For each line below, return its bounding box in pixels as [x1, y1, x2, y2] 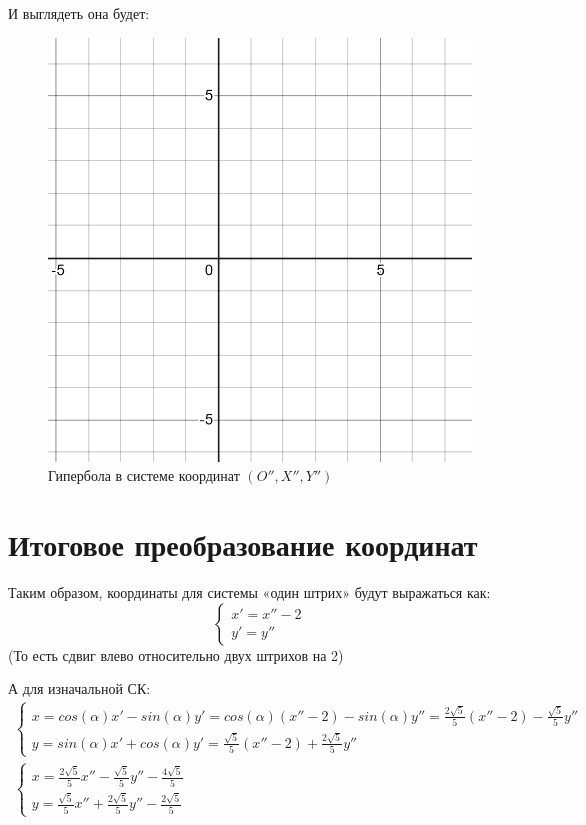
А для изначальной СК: [8, 678, 151, 699]
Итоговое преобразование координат [8, 523, 478, 564]
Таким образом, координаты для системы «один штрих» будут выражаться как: [8, 581, 491, 602]
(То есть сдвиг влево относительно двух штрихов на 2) [8, 644, 344, 665]
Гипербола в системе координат [48, 465, 240, 486]
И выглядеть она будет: [8, 3, 150, 23]
